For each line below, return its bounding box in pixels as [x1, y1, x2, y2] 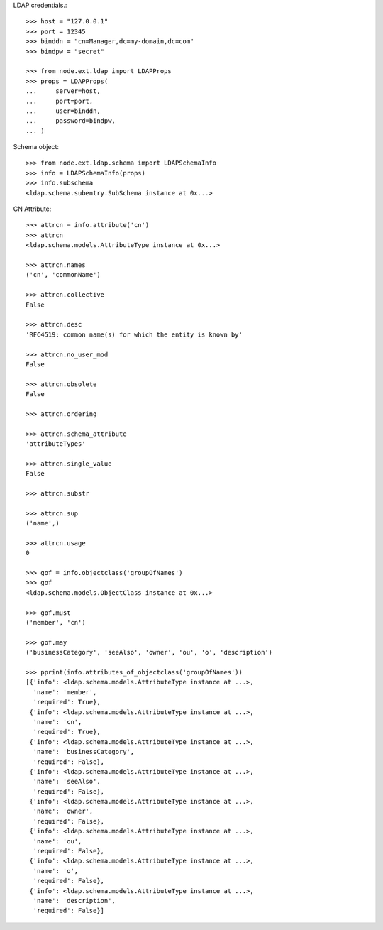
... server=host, [26, 87, 101, 95]
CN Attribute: [13, 204, 52, 213]
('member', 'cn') [26, 618, 86, 627]
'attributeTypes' [26, 440, 86, 448]
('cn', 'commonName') [26, 270, 101, 279]
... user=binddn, [26, 106, 101, 115]
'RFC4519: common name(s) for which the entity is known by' [26, 330, 243, 339]
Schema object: [13, 143, 60, 151]
